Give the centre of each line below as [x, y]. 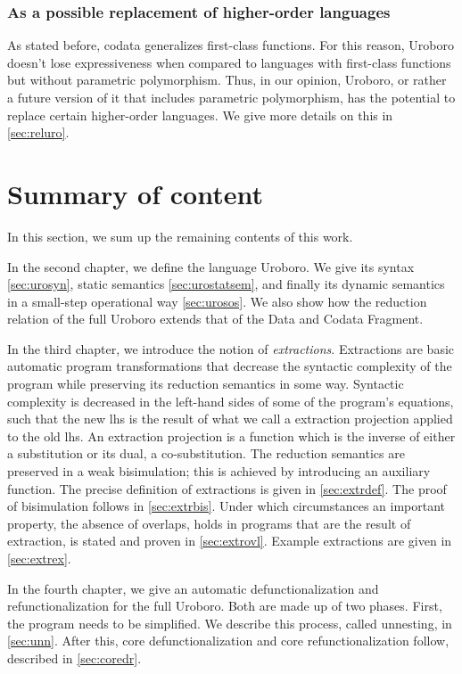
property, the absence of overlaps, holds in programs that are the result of [209, 523]
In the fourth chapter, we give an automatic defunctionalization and [193, 588]
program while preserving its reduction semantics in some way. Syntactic [206, 384]
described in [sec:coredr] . [74, 658]
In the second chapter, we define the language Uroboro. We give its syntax [211, 266]
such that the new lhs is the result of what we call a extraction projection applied [230, 419]
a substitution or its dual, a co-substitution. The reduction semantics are [206, 453]
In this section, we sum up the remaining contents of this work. [180, 236]
